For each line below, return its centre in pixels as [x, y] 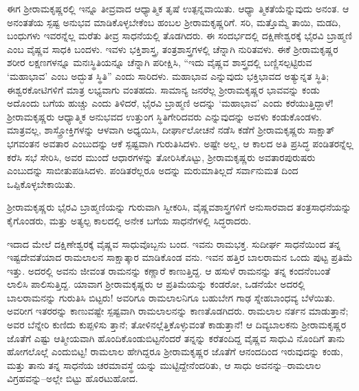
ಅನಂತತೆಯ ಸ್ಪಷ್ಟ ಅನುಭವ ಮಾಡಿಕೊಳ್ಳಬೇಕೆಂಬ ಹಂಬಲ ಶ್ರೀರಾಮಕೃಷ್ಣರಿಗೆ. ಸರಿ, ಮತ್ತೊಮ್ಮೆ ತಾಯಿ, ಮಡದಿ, [174, 22]
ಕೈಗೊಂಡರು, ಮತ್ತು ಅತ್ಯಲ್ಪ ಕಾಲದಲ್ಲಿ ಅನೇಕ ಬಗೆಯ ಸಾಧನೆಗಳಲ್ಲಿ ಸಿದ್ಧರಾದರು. [129, 220]
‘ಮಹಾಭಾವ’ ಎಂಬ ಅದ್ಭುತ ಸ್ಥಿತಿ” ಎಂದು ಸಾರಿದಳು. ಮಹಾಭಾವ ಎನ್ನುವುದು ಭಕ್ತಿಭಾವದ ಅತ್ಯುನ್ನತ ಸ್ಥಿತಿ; [168, 75]
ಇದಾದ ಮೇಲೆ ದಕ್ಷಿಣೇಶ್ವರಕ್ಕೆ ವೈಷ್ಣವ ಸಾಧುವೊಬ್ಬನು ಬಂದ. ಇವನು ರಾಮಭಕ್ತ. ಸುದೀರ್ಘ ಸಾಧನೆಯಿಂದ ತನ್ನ [174, 243]
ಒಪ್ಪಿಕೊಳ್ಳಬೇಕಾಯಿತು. [41, 183]
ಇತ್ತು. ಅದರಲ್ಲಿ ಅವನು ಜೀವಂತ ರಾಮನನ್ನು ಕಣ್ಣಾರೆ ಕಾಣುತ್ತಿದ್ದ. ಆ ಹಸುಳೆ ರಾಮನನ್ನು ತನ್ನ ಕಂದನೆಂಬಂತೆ [169, 270]
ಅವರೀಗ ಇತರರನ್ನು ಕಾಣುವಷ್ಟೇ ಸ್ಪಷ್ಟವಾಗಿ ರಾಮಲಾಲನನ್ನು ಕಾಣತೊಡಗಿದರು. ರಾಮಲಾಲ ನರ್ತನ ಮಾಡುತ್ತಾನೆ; [178, 311]
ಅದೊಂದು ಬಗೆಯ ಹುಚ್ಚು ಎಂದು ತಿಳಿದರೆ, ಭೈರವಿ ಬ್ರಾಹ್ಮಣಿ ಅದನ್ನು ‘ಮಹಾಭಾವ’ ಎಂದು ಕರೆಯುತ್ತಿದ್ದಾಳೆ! [170, 103]
